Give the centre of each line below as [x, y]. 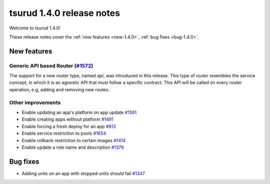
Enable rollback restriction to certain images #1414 [74, 140]
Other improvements [35, 102]
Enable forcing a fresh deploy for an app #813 [69, 126]
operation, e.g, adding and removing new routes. [59, 89]
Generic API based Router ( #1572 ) [51, 66]
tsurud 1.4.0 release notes [64, 13]
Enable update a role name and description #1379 [73, 147]
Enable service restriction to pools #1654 [64, 133]
